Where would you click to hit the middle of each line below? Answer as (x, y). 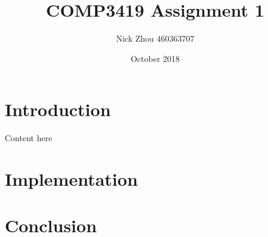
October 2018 (155, 58)
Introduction (58, 109)
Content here (29, 138)
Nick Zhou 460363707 (155, 38)
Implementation (71, 179)
